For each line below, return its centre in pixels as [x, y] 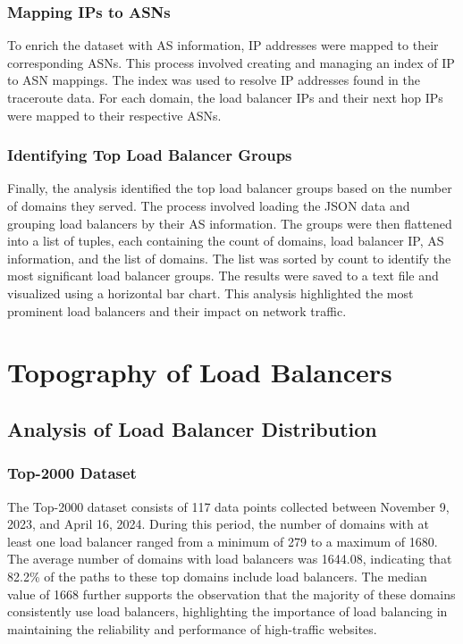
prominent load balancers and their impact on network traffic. [177, 310]
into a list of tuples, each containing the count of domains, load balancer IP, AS [226, 241]
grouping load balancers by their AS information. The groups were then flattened [230, 223]
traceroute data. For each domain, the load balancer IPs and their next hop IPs [225, 97]
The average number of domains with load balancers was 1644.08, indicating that [230, 559]
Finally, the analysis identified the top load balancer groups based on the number [230, 188]
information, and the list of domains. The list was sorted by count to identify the [229, 258]
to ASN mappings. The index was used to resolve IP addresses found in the [214, 80]
